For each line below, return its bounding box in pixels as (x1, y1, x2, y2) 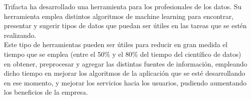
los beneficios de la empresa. (4, 87, 88, 97)
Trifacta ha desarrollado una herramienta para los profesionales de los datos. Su (4, 1, 242, 11)
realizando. (4, 30, 36, 40)
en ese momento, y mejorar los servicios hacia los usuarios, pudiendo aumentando (4, 77, 247, 87)
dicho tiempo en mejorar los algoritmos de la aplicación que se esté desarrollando (4, 68, 245, 78)
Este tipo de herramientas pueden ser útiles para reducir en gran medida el (4, 39, 228, 50)
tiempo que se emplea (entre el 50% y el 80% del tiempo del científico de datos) (4, 49, 241, 59)
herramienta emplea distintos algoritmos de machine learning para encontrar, (4, 11, 233, 21)
